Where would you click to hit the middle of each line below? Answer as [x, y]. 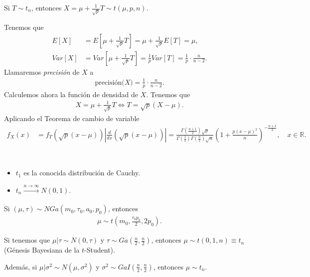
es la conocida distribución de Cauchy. [82, 173]
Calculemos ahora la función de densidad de [71, 94]
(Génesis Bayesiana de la [42, 250]
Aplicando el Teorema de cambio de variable [72, 118]
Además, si [21, 266]
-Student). [100, 250]
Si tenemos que [27, 240]
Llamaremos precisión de [42, 71]
